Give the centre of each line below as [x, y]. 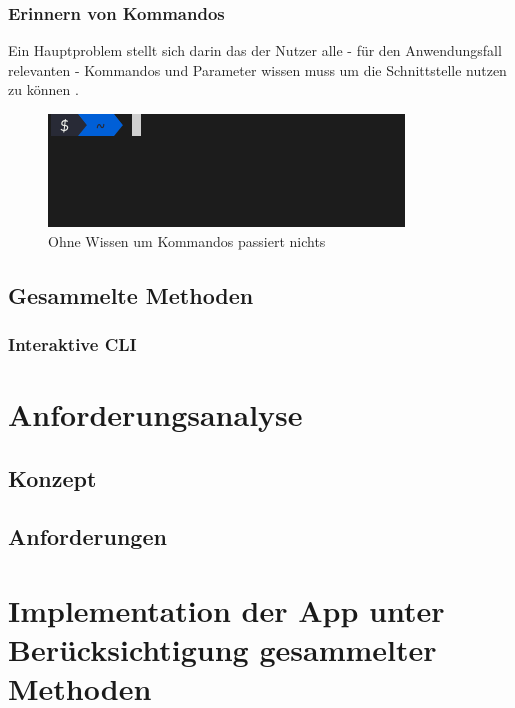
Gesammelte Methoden [131, 294]
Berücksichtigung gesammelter [222, 649]
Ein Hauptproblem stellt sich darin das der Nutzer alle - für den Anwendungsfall [255, 50]
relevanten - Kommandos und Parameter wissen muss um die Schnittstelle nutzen [257, 69]
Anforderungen [87, 536]
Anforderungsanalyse [155, 414]
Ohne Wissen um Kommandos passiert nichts [187, 240]
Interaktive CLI [72, 343]
